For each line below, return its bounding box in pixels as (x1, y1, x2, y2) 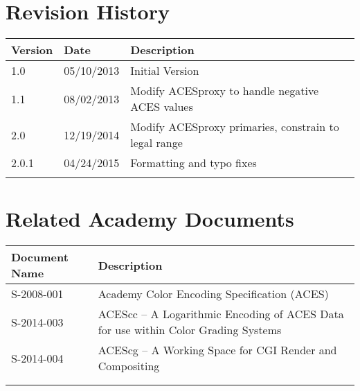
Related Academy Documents (6, 205, 294, 233)
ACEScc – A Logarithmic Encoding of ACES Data (98, 306, 344, 322)
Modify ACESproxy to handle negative (130, 82, 319, 99)
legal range (130, 134, 183, 151)
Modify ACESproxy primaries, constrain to (130, 119, 339, 135)
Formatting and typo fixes (130, 155, 257, 171)
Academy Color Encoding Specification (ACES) (98, 286, 329, 302)
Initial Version (130, 62, 199, 79)
